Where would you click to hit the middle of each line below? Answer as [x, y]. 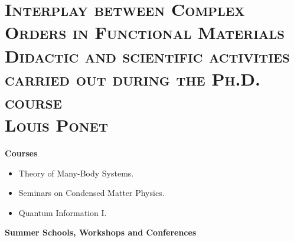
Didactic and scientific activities [147, 55]
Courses [21, 153]
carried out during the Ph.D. [133, 78]
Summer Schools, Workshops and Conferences [101, 232]
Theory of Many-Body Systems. [76, 173]
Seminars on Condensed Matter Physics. [92, 193]
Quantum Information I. [63, 212]
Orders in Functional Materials [145, 32]
